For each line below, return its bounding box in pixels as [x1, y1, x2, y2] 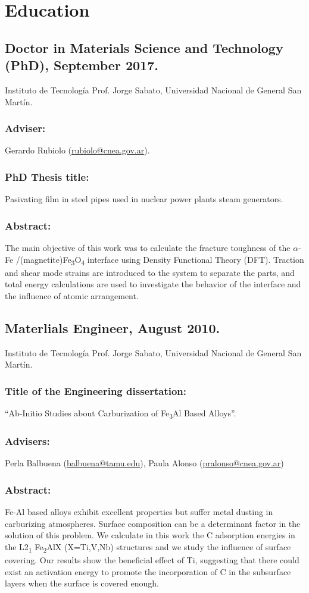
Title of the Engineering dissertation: [5, 383, 187, 398]
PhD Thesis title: [5, 169, 89, 184]
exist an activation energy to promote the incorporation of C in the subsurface [5, 565, 291, 578]
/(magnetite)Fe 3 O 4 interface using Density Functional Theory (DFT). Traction [15, 253, 304, 267]
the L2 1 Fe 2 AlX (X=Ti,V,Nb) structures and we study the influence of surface [5, 541, 291, 554]
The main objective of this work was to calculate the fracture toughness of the [5, 241, 291, 253]
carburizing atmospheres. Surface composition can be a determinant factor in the [5, 517, 301, 529]
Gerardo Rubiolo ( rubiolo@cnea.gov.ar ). [5, 144, 150, 156]
